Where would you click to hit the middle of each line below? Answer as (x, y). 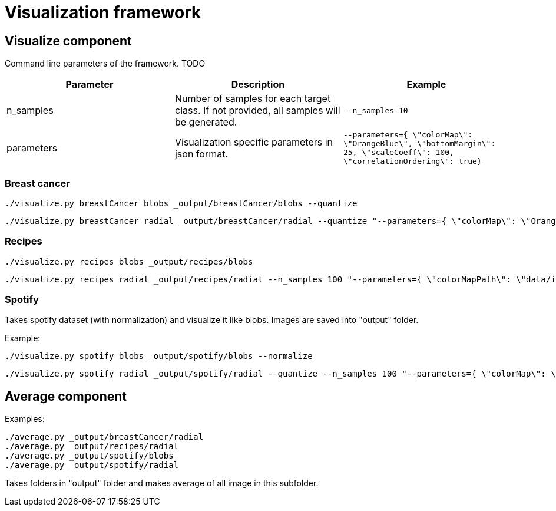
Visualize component (68, 41)
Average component (66, 396)
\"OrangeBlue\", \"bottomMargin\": (419, 144)
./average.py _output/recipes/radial (92, 446)
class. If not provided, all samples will (257, 111)
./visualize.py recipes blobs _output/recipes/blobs (129, 261)
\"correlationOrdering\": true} (412, 161)
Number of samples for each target (253, 99)
